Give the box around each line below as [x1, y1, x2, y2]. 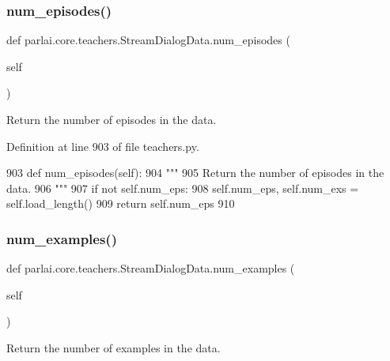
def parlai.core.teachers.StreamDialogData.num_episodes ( [6, 32, 290, 48]
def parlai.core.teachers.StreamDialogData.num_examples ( [6, 260, 295, 276]
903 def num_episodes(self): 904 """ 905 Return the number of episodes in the [6, 164, 384, 181]
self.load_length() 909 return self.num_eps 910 [6, 195, 235, 212]
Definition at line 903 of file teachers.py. [6, 137, 199, 154]
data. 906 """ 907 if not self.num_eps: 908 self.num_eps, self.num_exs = [6, 179, 359, 196]
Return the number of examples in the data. [6, 339, 221, 355]
